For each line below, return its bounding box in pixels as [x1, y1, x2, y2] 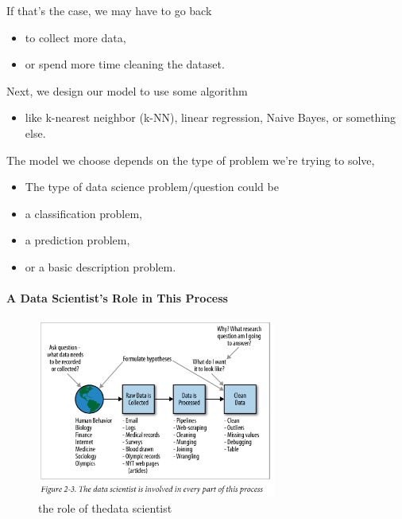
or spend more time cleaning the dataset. [25, 56, 225, 72]
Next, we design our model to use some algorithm [6, 82, 248, 99]
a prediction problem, [25, 232, 130, 248]
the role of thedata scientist [38, 500, 172, 517]
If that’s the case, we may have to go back [6, 2, 212, 18]
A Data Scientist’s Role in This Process [6, 290, 228, 306]
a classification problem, [25, 205, 142, 221]
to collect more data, [25, 29, 126, 45]
